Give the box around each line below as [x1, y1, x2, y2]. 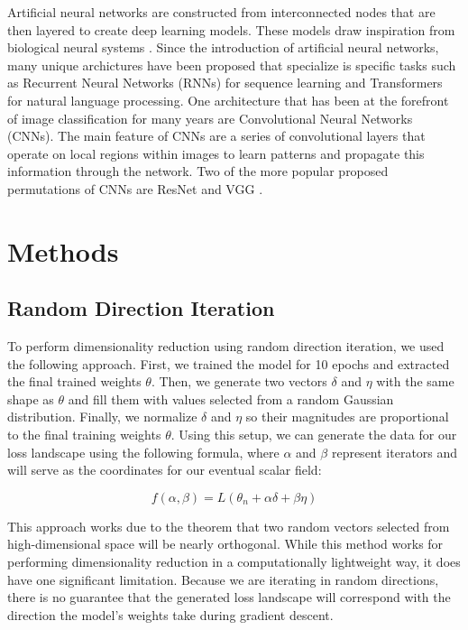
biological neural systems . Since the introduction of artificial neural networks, [7, 38, 439, 57]
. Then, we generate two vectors [151, 372, 327, 391]
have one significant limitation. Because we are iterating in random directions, [7, 570, 439, 588]
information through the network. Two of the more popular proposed [7, 162, 389, 181]
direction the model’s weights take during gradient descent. [7, 605, 334, 624]
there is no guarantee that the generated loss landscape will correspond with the [7, 588, 451, 607]
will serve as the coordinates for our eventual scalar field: [7, 460, 322, 479]
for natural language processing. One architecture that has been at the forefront [7, 90, 449, 109]
